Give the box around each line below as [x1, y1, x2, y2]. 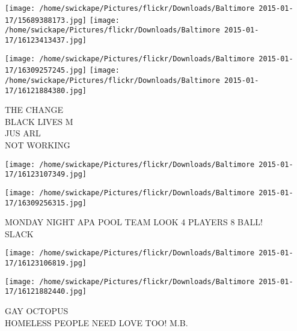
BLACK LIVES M [5, 115, 73, 127]
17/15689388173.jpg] [5, 16, 87, 25]
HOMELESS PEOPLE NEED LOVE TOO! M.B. [5, 316, 188, 329]
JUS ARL [5, 127, 41, 139]
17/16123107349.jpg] [5, 170, 87, 179]
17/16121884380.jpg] [5, 86, 87, 95]
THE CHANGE [5, 103, 63, 116]
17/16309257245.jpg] [5, 66, 87, 75]
